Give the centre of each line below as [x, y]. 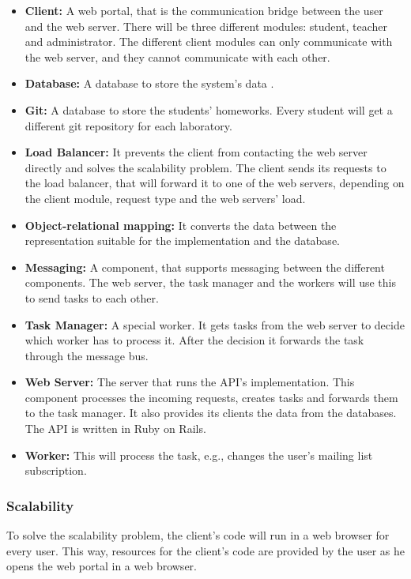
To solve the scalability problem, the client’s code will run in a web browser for [198, 535]
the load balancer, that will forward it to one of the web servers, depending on [215, 183]
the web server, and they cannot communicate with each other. [177, 56]
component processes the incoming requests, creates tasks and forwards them [211, 397]
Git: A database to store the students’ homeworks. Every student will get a [209, 109]
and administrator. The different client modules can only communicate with [209, 41]
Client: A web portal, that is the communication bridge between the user [204, 10]
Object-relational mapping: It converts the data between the [181, 225]
